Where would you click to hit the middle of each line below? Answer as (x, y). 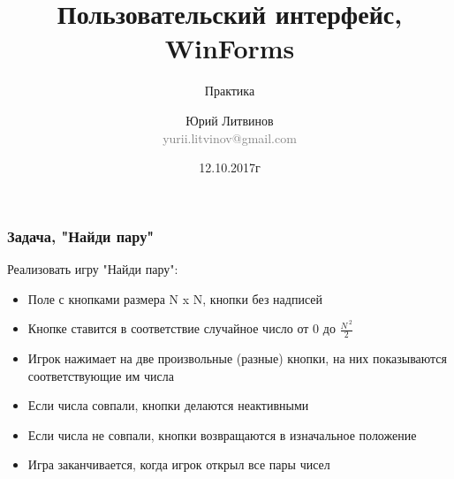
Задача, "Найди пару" (81, 236)
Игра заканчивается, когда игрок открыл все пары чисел (179, 464)
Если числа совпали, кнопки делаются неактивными (168, 405)
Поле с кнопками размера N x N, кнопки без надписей (175, 298)
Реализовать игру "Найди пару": (93, 268)
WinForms (230, 48)
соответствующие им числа (101, 375)
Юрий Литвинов (230, 120)
